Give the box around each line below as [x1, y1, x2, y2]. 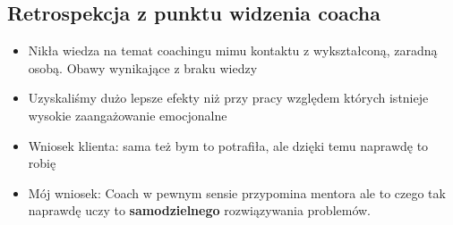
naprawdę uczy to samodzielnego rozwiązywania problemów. [28, 201, 372, 220]
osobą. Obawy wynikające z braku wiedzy [28, 58, 258, 77]
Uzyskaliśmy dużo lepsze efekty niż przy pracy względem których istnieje [28, 88, 429, 107]
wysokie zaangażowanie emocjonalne [28, 105, 227, 124]
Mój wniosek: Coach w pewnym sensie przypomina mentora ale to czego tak [28, 183, 446, 202]
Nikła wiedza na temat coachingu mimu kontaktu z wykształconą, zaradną [28, 41, 438, 60]
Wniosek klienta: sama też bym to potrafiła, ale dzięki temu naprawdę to [28, 136, 429, 154]
